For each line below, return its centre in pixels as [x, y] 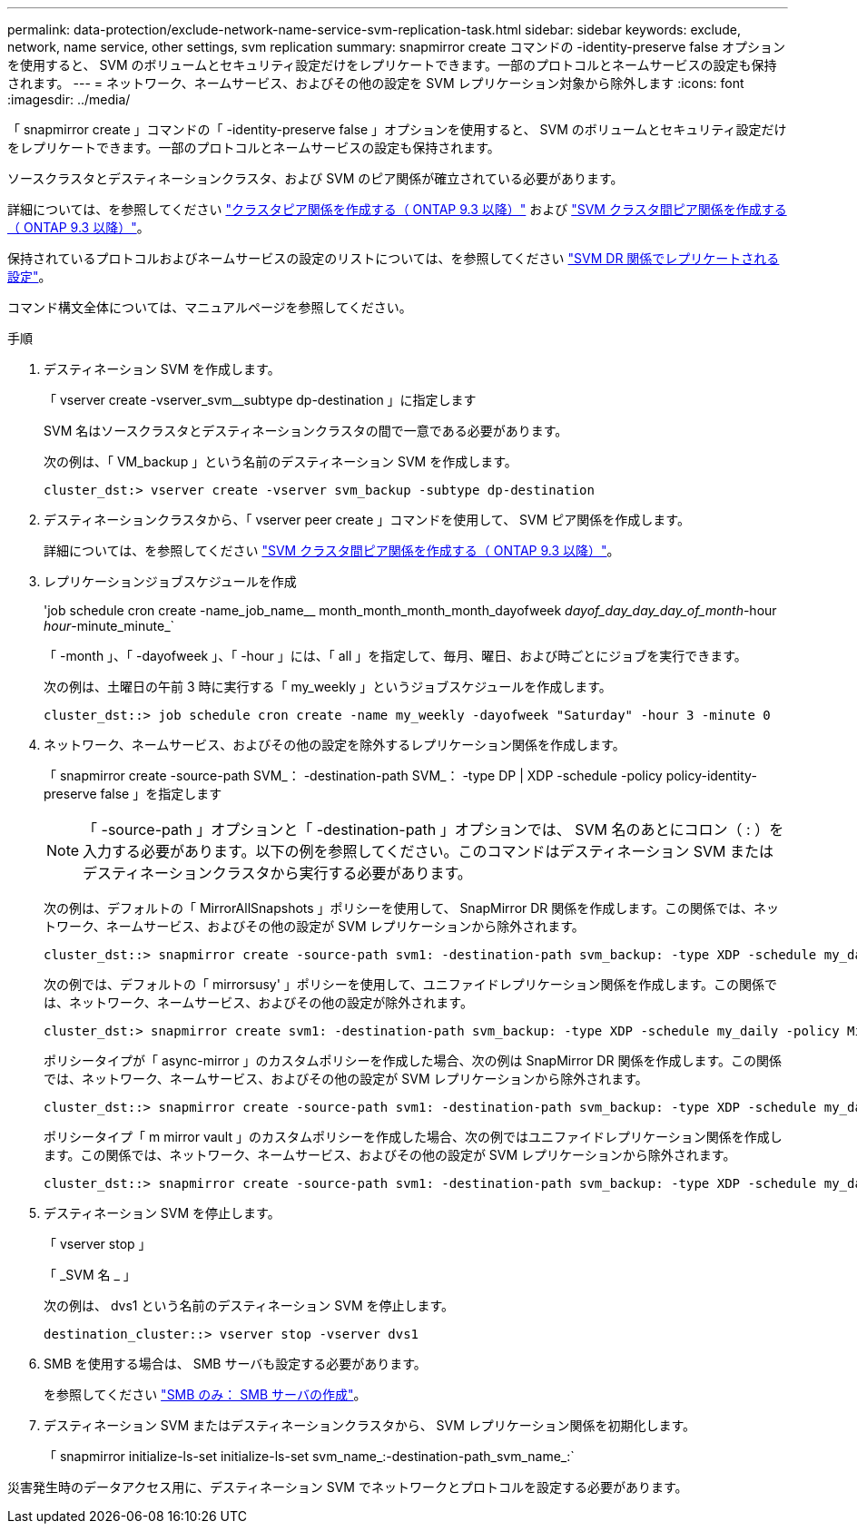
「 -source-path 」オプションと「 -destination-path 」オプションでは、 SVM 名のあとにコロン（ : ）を [433, 829]
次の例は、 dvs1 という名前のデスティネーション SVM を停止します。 [249, 1305]
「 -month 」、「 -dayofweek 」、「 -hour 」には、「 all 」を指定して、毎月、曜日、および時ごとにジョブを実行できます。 [395, 656]
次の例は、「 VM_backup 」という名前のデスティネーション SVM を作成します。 [281, 461]
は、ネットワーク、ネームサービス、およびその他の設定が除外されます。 [258, 1002]
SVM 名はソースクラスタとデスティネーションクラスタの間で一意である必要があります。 [306, 431]
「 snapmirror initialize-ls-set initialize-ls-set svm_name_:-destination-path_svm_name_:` [309, 1456]
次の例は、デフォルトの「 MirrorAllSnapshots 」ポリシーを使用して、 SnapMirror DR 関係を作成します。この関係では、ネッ [411, 908]
